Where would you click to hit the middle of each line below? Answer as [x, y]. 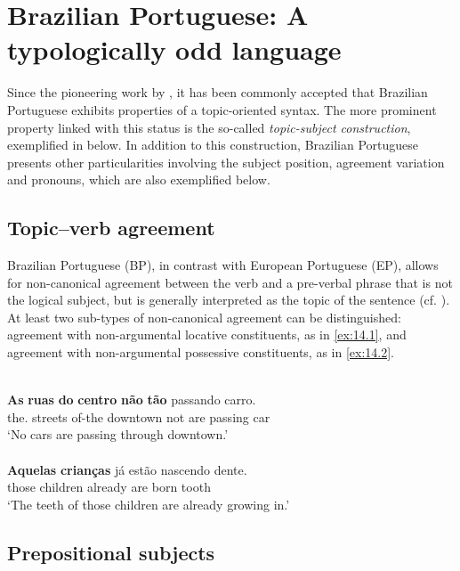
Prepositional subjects [111, 552]
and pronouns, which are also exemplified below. [139, 179]
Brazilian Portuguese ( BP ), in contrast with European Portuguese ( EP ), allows [223, 265]
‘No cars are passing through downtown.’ [118, 434]
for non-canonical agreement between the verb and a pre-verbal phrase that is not [230, 282]
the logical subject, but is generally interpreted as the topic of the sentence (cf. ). [229, 300]
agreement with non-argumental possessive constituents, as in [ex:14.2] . [201, 352]
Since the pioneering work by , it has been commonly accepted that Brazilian [218, 92]
